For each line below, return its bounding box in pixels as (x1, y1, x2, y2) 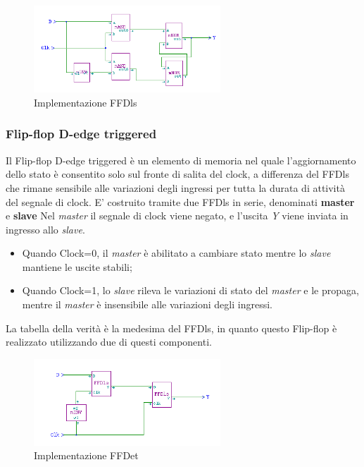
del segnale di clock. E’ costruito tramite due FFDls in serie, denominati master (6, 194, 355, 209)
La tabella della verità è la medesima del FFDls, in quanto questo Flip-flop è (6, 320, 337, 335)
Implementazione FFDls (34, 95, 137, 109)
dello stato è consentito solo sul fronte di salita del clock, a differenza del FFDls (6, 166, 349, 181)
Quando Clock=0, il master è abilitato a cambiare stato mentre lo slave (22, 245, 331, 260)
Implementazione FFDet (34, 448, 139, 463)
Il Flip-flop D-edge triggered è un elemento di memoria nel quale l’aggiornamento (6, 152, 356, 167)
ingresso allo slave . (6, 222, 85, 236)
